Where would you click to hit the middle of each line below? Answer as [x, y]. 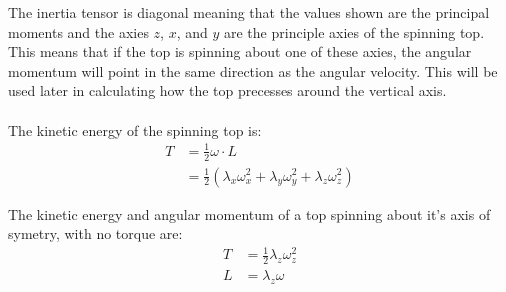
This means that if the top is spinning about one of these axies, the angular [240, 51]
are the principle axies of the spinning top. [354, 31]
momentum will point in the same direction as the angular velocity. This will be [253, 70]
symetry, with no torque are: [95, 233]
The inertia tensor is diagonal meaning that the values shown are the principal [249, 12]
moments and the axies [78, 31]
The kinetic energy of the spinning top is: [135, 129]
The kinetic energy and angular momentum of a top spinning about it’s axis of [249, 213]
